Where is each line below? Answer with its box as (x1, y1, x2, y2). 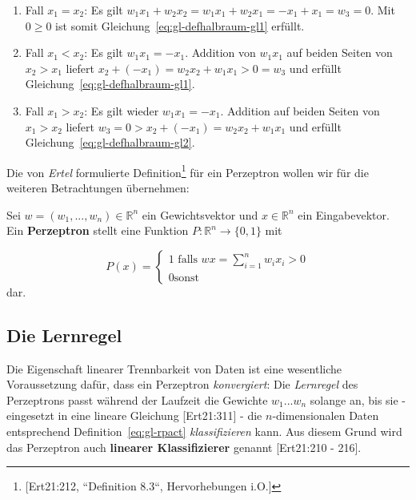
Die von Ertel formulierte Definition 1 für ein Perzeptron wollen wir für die (6, 161, 369, 180)
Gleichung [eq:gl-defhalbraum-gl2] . (25, 134, 195, 151)
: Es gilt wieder (84, 102, 159, 119)
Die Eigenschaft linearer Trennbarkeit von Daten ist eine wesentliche (6, 360, 342, 377)
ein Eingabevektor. (298, 206, 390, 223)
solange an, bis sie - (310, 391, 406, 408)
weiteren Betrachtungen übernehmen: (6, 179, 190, 196)
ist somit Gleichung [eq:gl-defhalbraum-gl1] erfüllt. (55, 17, 305, 34)
